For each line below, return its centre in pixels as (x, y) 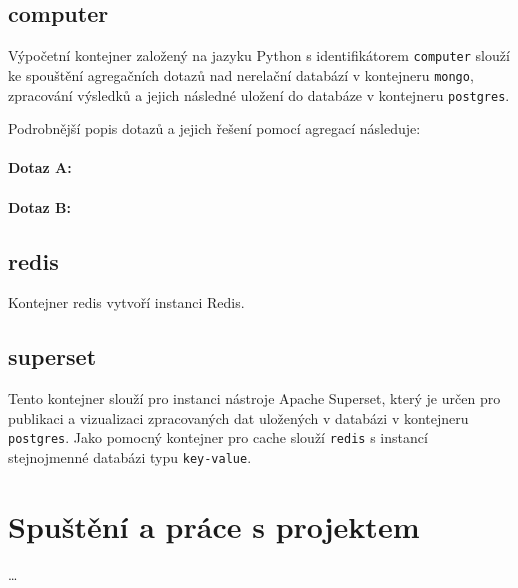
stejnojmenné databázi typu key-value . (130, 456)
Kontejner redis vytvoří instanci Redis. (126, 302)
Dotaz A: (40, 167)
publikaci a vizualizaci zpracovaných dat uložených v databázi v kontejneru (238, 417)
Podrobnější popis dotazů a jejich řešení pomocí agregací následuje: (214, 128)
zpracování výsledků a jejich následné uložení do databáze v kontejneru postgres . (259, 94)
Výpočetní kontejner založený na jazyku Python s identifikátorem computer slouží (259, 55)
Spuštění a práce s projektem (214, 525)
